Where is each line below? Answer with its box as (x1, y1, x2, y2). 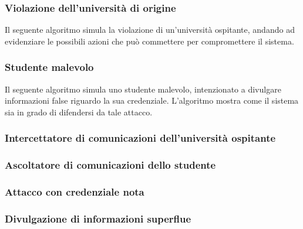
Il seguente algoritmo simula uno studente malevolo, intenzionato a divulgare (5, 83, 281, 95)
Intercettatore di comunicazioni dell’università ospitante (5, 131, 276, 145)
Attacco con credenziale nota (5, 184, 144, 199)
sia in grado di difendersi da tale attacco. (5, 105, 153, 118)
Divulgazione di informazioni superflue (5, 211, 191, 225)
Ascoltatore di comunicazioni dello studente (5, 158, 216, 172)
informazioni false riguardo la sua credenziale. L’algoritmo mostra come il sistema (5, 94, 299, 107)
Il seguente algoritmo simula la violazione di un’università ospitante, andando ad (5, 23, 295, 36)
